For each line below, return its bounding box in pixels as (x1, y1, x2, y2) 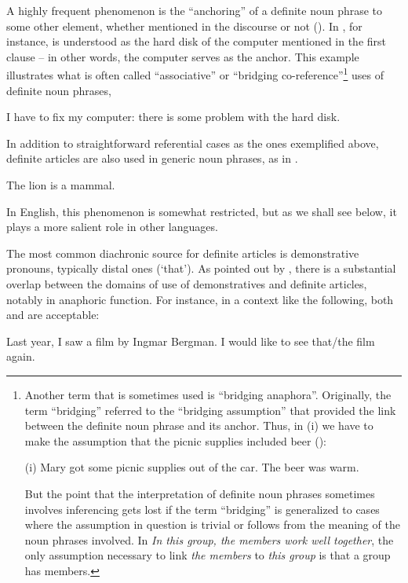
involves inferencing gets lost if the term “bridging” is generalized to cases (24, 500, 380, 517)
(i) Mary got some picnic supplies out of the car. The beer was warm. (24, 459, 359, 475)
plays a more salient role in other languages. (6, 218, 218, 235)
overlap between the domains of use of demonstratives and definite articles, (6, 275, 367, 291)
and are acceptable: (6, 306, 100, 323)
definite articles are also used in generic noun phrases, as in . (6, 150, 298, 167)
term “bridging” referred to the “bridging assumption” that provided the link (24, 401, 396, 418)
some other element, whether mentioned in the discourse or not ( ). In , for (6, 17, 362, 34)
